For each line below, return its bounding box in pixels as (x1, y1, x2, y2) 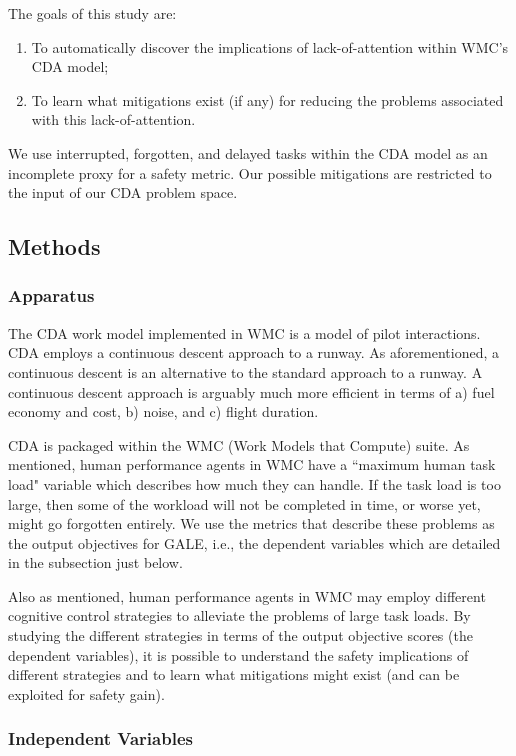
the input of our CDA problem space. (8, 182, 238, 203)
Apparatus (8, 283, 95, 308)
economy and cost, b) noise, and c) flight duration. (8, 401, 319, 422)
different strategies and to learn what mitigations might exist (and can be (8, 664, 460, 685)
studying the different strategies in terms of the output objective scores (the (8, 625, 473, 646)
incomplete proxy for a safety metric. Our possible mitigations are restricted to (8, 162, 492, 183)
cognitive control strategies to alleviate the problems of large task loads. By (8, 605, 471, 626)
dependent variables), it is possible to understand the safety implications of (8, 644, 469, 665)
